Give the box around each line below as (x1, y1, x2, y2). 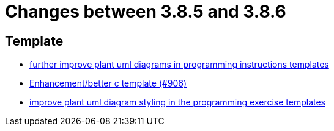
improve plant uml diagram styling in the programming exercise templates (29, 97, 325, 108)
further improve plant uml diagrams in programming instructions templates (29, 59, 329, 70)
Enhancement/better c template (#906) (29, 78, 187, 89)
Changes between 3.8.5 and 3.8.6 (5, 1, 286, 22)
